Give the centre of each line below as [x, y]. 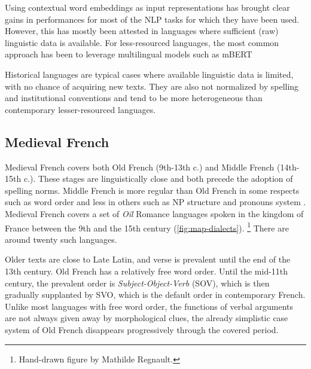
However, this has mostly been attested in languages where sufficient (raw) [142, 31]
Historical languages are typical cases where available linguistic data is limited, [149, 74]
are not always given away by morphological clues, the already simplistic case [147, 318]
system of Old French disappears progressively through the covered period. [142, 329]
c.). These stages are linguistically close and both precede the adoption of [158, 179]
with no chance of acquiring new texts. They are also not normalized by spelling [152, 86]
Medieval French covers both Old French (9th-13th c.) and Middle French [140, 167]
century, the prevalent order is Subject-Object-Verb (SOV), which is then [137, 283]
